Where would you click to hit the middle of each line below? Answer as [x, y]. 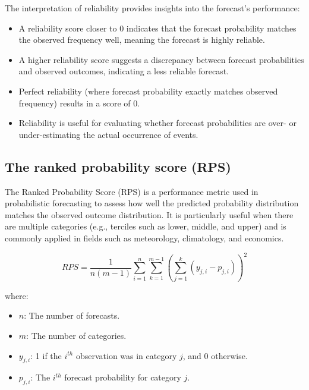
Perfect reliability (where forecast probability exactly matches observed [148, 91]
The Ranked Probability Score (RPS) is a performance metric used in [132, 191]
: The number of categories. [76, 335]
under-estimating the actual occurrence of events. [108, 134]
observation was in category [126, 355]
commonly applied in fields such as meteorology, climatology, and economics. [144, 238]
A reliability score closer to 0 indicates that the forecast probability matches [157, 28]
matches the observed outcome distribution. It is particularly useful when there [149, 214]
